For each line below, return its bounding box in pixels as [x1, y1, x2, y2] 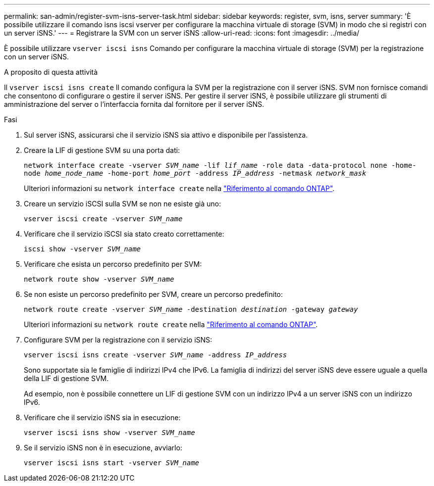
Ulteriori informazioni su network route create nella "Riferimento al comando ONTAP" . [24, 320, 318, 329]
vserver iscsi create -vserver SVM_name [24, 215, 183, 223]
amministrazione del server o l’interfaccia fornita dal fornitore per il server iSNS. [4, 100, 265, 108]
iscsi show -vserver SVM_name [24, 245, 141, 253]
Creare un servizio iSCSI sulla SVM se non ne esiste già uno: [24, 199, 221, 208]
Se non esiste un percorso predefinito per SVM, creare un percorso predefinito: [24, 290, 283, 298]
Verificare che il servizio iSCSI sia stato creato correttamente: [24, 230, 224, 238]
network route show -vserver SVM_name [24, 275, 174, 283]
